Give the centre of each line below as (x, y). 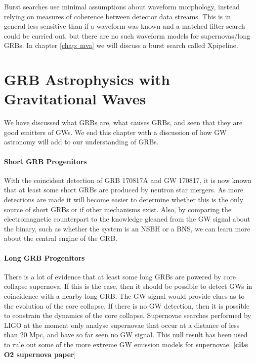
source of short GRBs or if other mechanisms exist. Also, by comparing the (118, 209)
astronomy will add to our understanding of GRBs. (81, 142)
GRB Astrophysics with (87, 79)
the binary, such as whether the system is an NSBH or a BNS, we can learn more (127, 228)
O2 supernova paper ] (40, 354)
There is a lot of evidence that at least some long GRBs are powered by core (120, 276)
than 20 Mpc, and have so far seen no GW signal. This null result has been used (126, 335)
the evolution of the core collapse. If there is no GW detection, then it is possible (127, 305)
